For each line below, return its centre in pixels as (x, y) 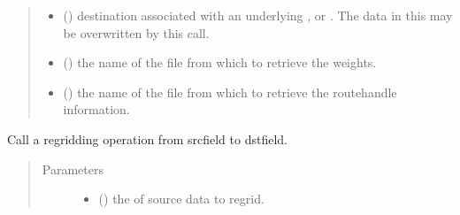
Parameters (73, 169)
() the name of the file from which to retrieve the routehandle (230, 92)
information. (96, 109)
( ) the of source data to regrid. (181, 199)
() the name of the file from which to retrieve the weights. (220, 62)
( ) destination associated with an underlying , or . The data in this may (258, 15)
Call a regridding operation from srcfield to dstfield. (147, 138)
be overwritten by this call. (136, 32)
